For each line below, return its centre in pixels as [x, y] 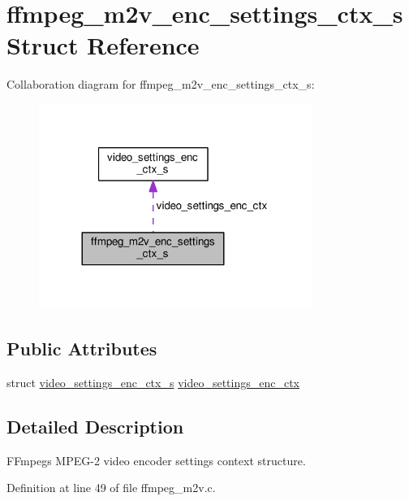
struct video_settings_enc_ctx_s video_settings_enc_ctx [153, 382]
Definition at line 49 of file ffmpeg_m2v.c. [111, 488]
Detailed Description [95, 426]
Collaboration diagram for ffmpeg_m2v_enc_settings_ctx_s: [161, 84]
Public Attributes [82, 349]
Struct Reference [103, 45]
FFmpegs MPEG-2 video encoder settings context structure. [156, 460]
